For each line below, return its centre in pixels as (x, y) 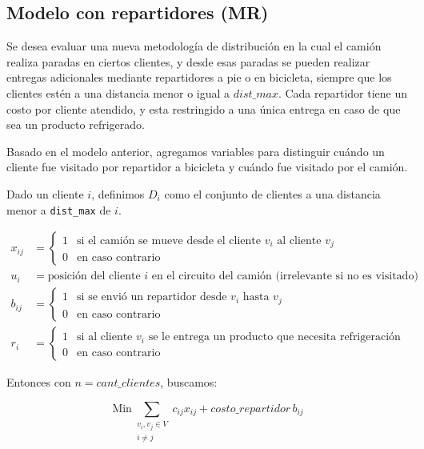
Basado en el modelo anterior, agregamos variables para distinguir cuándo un (196, 151)
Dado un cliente (45, 193)
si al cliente (105, 337)
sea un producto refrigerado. (76, 124)
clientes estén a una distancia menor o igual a (118, 92)
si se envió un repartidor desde (152, 297)
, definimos (118, 193)
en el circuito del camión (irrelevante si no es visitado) (285, 277)
